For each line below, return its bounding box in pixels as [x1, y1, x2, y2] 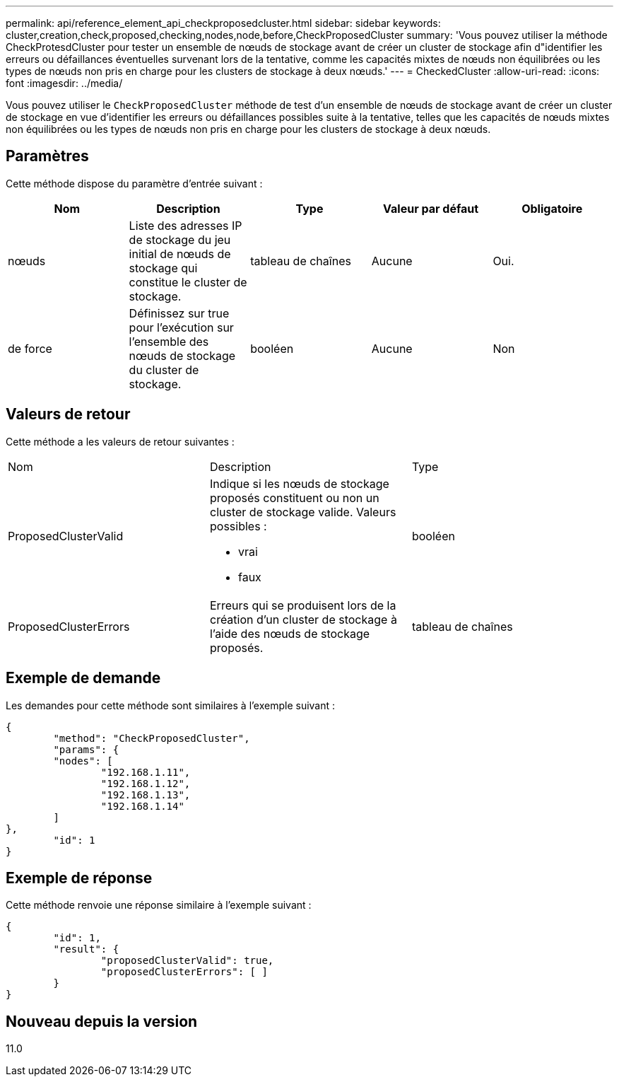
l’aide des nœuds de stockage [209, 626, 370, 641]
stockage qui [129, 260, 198, 275]
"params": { [53, 743, 119, 755]
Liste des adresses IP [129, 218, 242, 233]
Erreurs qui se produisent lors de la [209, 598, 396, 612]
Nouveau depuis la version [6, 1012, 198, 1030]
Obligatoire [521, 201, 583, 216]
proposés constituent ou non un [209, 490, 379, 505]
